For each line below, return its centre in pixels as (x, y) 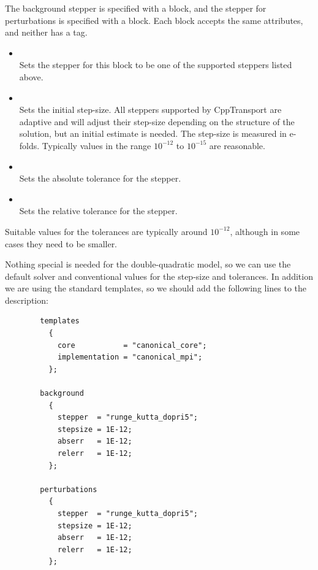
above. (31, 76)
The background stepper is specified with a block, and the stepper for (136, 8)
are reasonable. (237, 145)
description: (27, 300)
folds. (29, 145)
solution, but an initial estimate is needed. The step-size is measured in (153, 133)
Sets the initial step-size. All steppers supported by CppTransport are (150, 110)
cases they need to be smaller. (61, 243)
